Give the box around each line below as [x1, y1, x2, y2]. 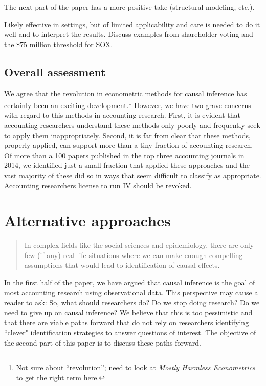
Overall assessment [4, 63, 106, 79]
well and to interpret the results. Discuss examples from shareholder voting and [4, 29, 253, 39]
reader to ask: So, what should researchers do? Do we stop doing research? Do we [4, 297, 260, 308]
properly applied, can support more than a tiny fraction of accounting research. [4, 140, 253, 151]
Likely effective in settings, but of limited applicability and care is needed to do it [4, 18, 260, 29]
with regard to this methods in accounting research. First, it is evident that [4, 110, 240, 120]
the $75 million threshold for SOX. [4, 38, 113, 49]
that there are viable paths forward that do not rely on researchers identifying [4, 317, 249, 328]
